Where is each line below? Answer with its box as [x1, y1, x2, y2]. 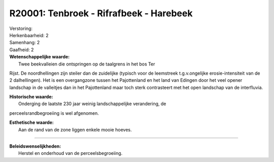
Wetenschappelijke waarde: [9, 54, 70, 60]
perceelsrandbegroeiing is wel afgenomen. [9, 110, 99, 116]
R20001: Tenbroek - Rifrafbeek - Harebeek [9, 8, 193, 19]
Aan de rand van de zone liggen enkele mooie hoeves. [18, 126, 132, 133]
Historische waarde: [9, 94, 53, 100]
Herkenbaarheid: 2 [9, 32, 49, 38]
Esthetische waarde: [9, 119, 54, 125]
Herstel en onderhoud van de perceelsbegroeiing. [18, 150, 123, 156]
